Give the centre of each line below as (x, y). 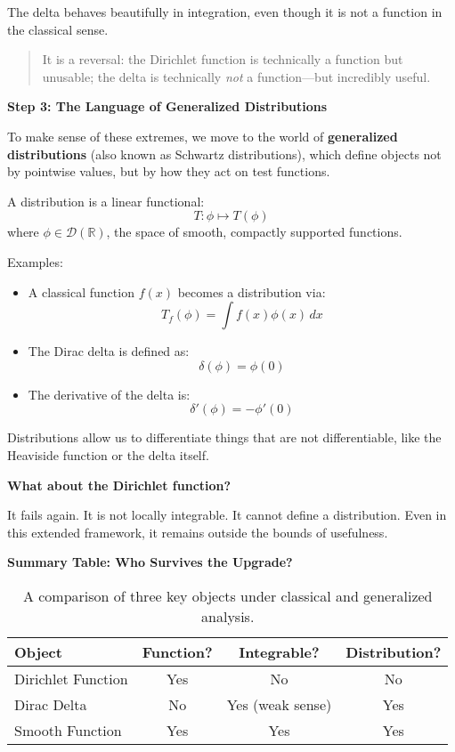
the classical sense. (58, 29)
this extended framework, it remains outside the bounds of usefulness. (198, 532)
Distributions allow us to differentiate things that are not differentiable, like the (224, 437)
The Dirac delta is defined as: (109, 351)
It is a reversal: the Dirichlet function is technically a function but (223, 59)
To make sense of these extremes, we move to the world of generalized (203, 136)
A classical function (81, 291)
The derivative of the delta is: (109, 394)
